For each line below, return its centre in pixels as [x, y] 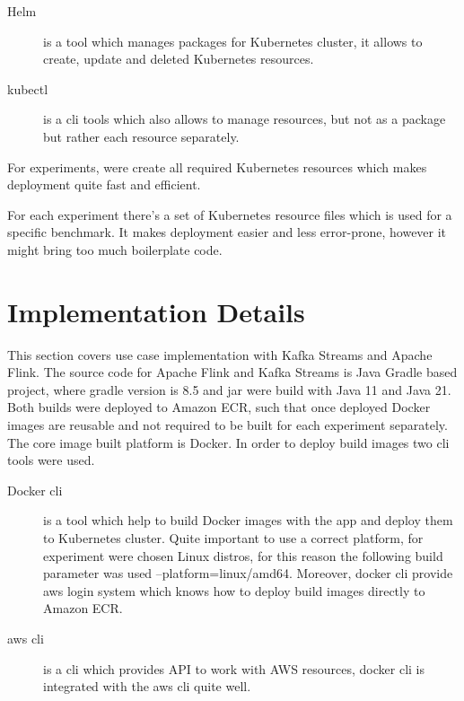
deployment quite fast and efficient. [104, 184]
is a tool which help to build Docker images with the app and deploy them [248, 520]
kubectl [28, 88]
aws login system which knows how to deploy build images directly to [234, 590]
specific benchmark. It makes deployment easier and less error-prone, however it [227, 232]
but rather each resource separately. [141, 136]
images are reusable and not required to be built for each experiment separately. [228, 425]
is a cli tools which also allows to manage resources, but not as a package [245, 119]
